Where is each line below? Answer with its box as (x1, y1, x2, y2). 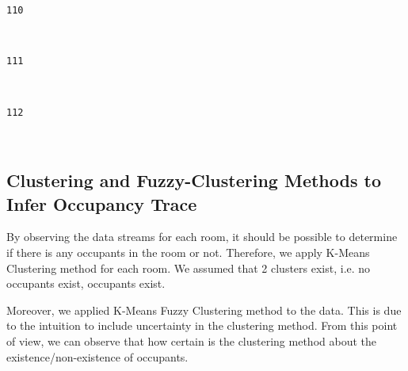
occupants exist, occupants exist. (6, 275, 166, 292)
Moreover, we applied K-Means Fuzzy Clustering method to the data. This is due (6, 301, 402, 318)
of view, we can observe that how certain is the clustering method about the (6, 332, 376, 349)
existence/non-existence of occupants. (6, 348, 189, 365)
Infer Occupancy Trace (6, 191, 197, 216)
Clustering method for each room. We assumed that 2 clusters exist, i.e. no (6, 259, 371, 276)
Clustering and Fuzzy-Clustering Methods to (6, 168, 381, 193)
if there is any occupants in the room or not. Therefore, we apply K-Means (6, 243, 370, 260)
